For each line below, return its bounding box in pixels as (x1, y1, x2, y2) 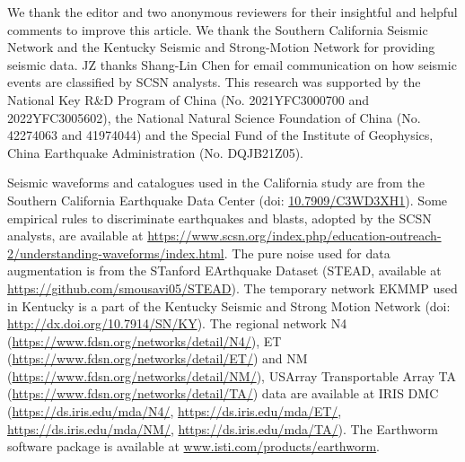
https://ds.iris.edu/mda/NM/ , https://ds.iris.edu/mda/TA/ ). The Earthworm (7, 419, 439, 438)
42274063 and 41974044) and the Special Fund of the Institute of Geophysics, (7, 126, 434, 144)
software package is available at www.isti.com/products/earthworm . (7, 437, 381, 456)
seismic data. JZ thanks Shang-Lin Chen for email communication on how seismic (7, 55, 457, 74)
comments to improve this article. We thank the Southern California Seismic (7, 20, 428, 39)
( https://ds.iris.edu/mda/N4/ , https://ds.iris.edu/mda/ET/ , (7, 402, 342, 421)
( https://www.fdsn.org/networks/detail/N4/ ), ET (7, 331, 282, 350)
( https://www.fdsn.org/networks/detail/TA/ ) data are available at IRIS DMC (7, 384, 439, 403)
